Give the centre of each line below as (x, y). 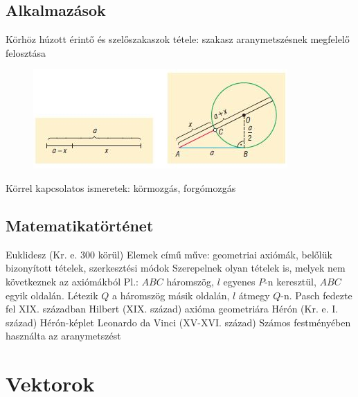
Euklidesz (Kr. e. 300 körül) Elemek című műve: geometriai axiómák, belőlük (169, 254)
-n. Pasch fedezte (316, 295)
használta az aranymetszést (63, 336)
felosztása (26, 52)
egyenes (239, 281)
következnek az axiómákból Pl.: (72, 281)
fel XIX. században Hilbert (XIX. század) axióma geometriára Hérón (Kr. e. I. (172, 309)
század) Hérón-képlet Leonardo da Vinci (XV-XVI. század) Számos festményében (178, 322)
